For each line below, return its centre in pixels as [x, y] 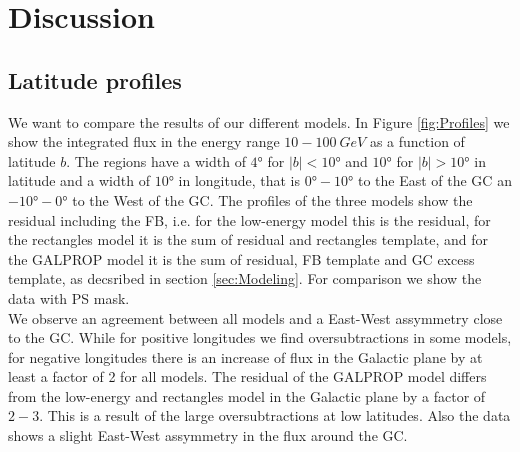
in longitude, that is [239, 180]
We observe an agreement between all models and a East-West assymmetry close [255, 317]
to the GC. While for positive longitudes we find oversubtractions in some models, [260, 337]
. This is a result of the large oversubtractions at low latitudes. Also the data [275, 415]
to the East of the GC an [434, 180]
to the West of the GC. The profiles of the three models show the [272, 199]
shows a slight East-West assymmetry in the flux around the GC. [208, 435]
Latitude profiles [95, 79]
